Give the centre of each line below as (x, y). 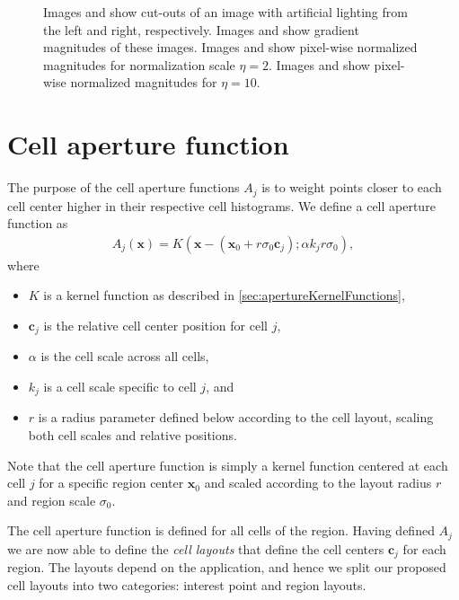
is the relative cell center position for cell (155, 325)
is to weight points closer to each (352, 187)
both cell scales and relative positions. (132, 435)
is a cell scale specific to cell (120, 386)
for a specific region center (111, 483)
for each (424, 548)
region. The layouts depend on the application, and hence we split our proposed (227, 567)
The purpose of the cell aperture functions (124, 187)
